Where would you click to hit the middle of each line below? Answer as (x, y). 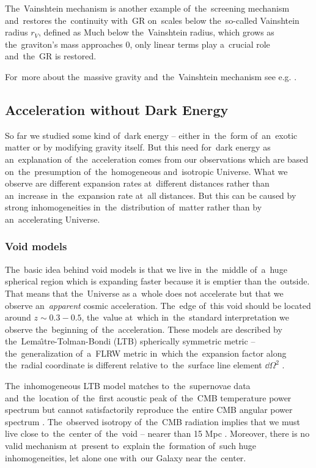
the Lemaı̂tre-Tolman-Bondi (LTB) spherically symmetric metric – (130, 341)
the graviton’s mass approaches (64, 44)
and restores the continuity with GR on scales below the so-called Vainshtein (152, 20)
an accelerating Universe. (53, 219)
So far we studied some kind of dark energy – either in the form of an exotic (151, 135)
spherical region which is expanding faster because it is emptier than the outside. (157, 281)
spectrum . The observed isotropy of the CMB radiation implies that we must (152, 421)
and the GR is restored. (51, 56)
